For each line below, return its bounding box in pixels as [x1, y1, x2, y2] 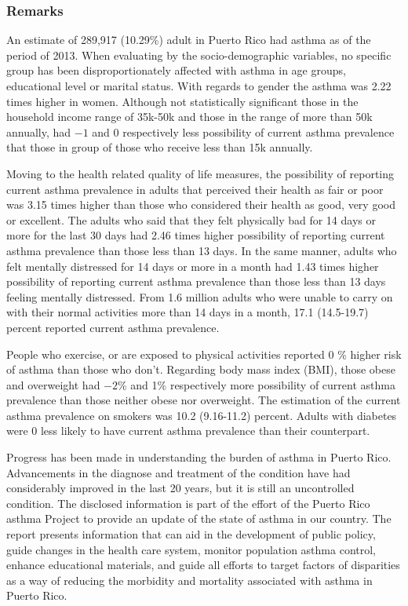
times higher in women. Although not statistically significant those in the [6, 93, 359, 109]
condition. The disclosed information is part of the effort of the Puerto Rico [6, 495, 370, 511]
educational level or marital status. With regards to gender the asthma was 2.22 [6, 78, 392, 93]
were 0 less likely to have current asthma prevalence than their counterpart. [6, 422, 370, 439]
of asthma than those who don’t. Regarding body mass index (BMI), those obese [6, 361, 395, 378]
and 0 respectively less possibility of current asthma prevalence [92, 123, 395, 140]
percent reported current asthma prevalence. [6, 319, 220, 335]
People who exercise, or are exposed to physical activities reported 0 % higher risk [6, 345, 402, 362]
